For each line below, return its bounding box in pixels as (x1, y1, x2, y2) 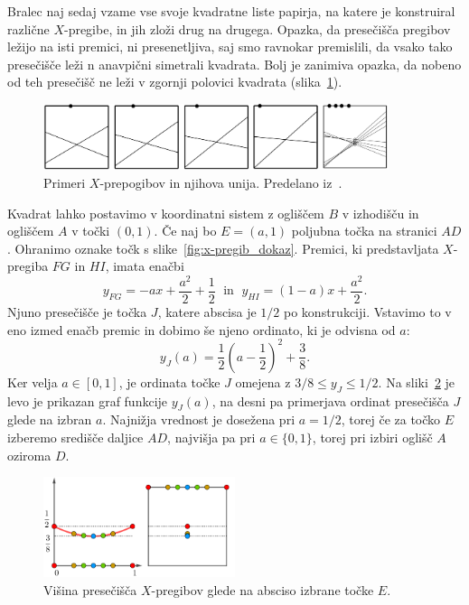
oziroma (7, 445, 52, 464)
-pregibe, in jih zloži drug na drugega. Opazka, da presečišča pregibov (63, 19, 451, 38)
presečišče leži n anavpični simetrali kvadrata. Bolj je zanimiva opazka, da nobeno (7, 54, 462, 73)
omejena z (235, 372, 291, 391)
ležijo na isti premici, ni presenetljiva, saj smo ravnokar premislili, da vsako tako (7, 37, 453, 56)
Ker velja (7, 372, 58, 391)
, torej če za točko (341, 410, 441, 429)
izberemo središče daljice (7, 427, 144, 446)
